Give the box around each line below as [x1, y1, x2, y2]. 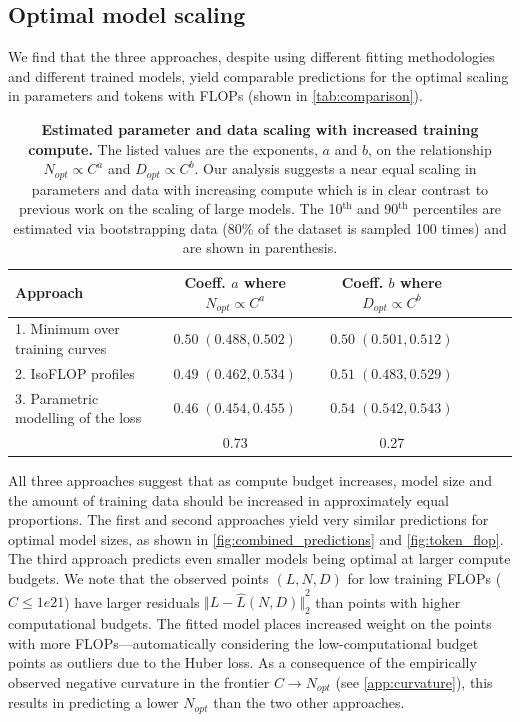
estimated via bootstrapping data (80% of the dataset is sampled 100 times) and [13, 217, 507, 238]
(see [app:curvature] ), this [335, 671, 493, 692]
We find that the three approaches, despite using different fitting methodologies [8, 46, 495, 67]
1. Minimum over [15, 318, 120, 339]
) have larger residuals [64, 591, 200, 612]
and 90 [357, 198, 399, 219]
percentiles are [413, 198, 502, 219]
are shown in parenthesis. [182, 237, 338, 258]
